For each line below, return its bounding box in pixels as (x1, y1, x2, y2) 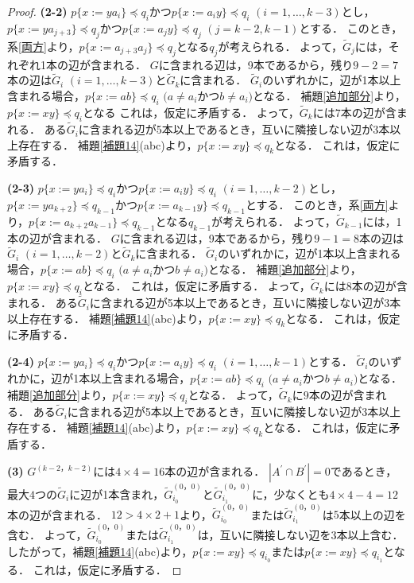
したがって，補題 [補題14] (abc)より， (7, 542, 193, 559)
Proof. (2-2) (7, 3, 68, 19)
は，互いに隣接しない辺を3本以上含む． (197, 526, 404, 542)
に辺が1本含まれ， (69, 485, 164, 502)
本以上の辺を (339, 506, 406, 523)
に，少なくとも (252, 485, 330, 502)
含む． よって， (7, 526, 87, 542)
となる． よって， (188, 387, 279, 403)
